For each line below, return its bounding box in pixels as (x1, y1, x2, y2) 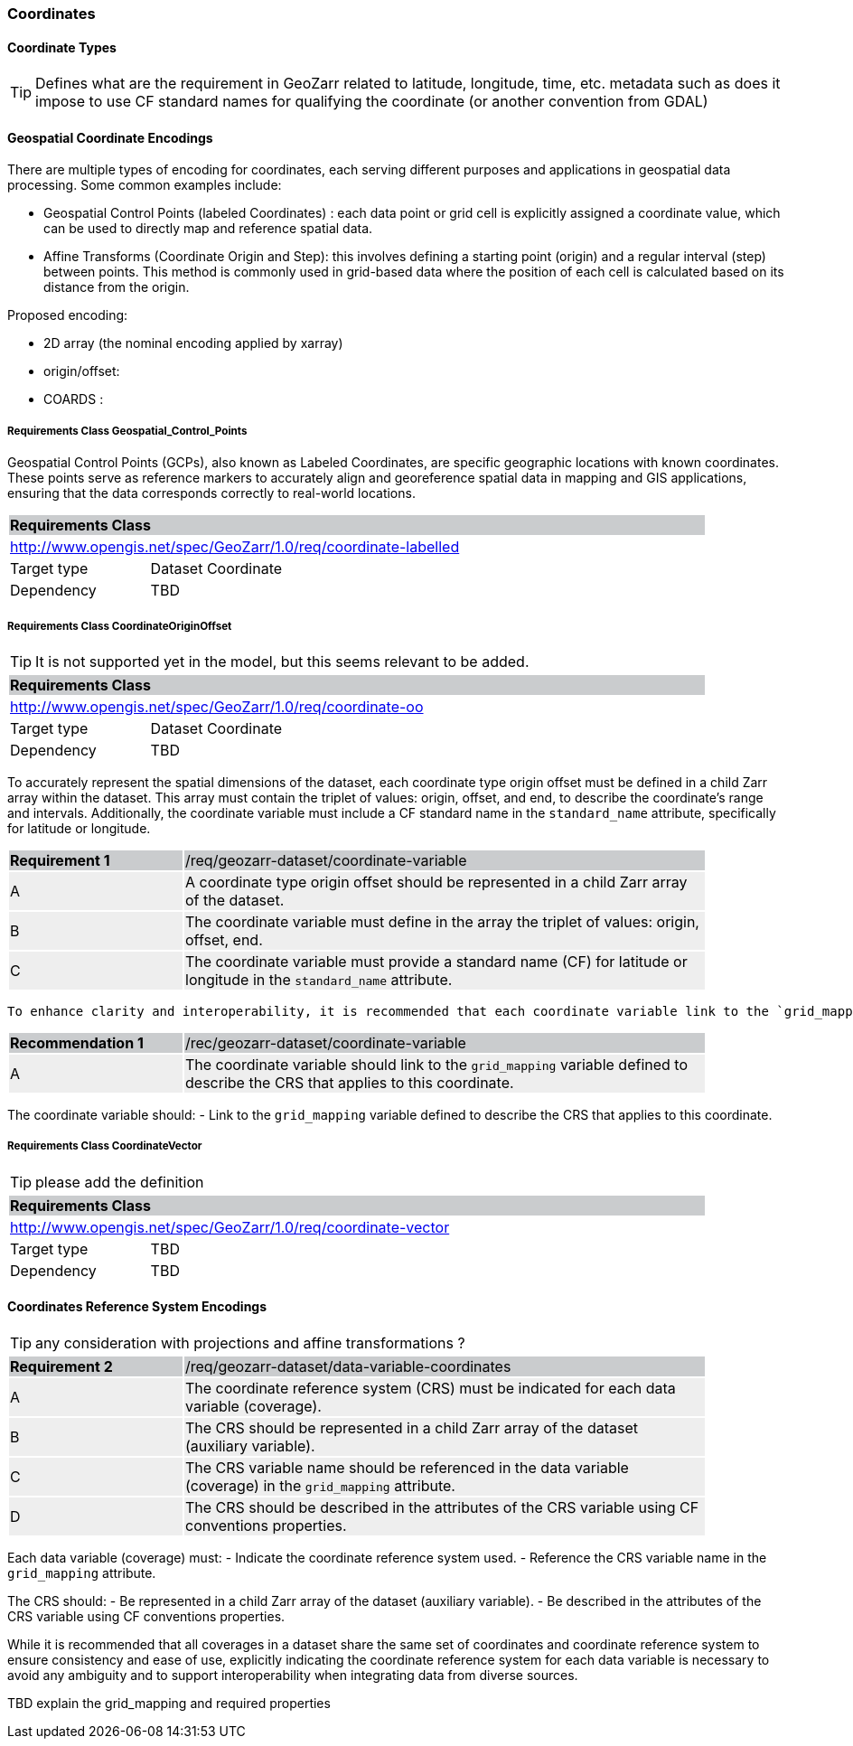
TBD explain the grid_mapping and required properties (7, 1695, 331, 1711)
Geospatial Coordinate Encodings (7, 129, 213, 145)
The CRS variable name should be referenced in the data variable (185, 1459, 629, 1477)
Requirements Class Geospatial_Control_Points (7, 424, 248, 437)
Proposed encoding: (7, 307, 128, 324)
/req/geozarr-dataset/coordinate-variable (185, 851, 467, 869)
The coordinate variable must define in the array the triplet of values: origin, (185, 913, 699, 931)
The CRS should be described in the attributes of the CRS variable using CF (185, 1498, 699, 1516)
